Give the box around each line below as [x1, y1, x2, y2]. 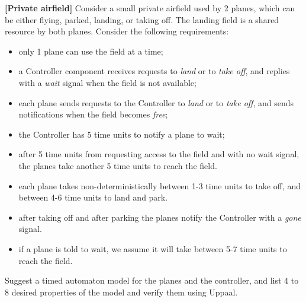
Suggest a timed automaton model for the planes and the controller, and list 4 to [5, 274, 299, 287]
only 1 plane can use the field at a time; [18, 44, 163, 57]
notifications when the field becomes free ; [18, 108, 168, 120]
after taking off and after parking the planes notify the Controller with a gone [18, 211, 301, 223]
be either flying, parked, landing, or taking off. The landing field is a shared [5, 13, 279, 26]
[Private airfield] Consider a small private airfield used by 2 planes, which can [5, 2, 295, 14]
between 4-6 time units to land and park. [18, 191, 168, 204]
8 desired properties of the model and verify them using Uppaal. [5, 285, 238, 298]
